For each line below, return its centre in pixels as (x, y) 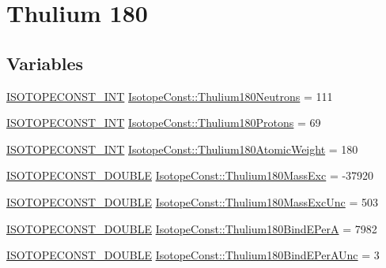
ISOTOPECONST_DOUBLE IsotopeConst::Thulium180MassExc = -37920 (190, 175)
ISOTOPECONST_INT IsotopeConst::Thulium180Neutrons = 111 (170, 96)
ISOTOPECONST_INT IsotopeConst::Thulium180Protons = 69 (164, 123)
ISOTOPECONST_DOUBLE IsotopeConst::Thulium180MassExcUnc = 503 (192, 201)
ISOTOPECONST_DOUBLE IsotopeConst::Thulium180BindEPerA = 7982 (192, 228)
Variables (45, 63)
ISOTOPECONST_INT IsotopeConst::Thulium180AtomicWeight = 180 (182, 149)
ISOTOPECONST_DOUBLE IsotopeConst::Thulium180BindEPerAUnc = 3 (193, 255)
